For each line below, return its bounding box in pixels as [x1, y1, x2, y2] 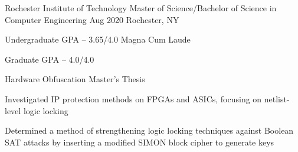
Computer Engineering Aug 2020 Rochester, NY [5, 13, 179, 25]
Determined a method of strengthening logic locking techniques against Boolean [5, 124, 294, 137]
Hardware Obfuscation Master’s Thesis [5, 73, 145, 85]
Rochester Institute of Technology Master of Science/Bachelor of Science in [5, 2, 277, 14]
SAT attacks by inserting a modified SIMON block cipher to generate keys [5, 135, 274, 148]
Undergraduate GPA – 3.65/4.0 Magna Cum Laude [5, 33, 191, 46]
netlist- [264, 92, 290, 105]
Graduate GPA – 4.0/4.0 [5, 53, 94, 65]
